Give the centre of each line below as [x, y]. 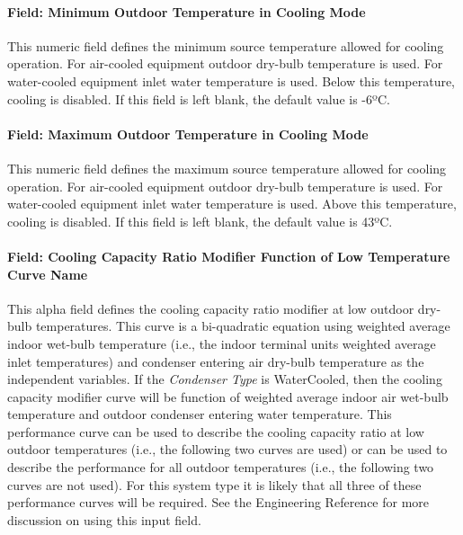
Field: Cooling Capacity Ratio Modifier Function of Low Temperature [229, 256]
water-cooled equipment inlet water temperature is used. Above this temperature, [232, 204]
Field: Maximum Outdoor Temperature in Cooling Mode [188, 134]
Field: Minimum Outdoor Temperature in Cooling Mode [187, 11]
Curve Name [48, 274]
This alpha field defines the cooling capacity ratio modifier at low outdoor [211, 308]
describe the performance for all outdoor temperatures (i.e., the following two [221, 467]
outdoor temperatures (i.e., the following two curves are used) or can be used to [227, 449]
